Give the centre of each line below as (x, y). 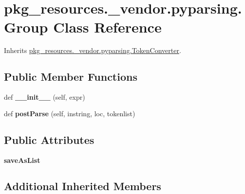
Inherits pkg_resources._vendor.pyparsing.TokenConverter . (93, 50)
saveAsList (22, 160)
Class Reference (107, 27)
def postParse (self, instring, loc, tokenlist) (70, 113)
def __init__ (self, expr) (45, 97)
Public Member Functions (71, 77)
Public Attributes (49, 139)
